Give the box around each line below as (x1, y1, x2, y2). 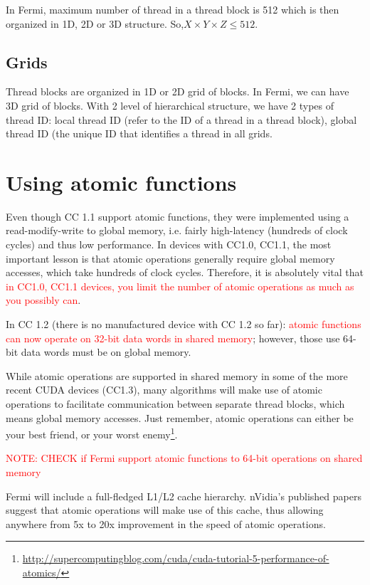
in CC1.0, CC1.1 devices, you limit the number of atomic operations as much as (6, 278, 354, 293)
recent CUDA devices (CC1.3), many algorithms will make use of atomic (6, 382, 322, 397)
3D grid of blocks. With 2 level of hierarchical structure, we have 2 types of (6, 97, 334, 112)
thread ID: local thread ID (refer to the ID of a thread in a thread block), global (6, 112, 357, 127)
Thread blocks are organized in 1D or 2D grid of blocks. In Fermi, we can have (6, 84, 349, 99)
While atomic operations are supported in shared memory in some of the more (6, 368, 348, 383)
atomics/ (22, 565, 61, 580)
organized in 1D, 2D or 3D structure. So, (6, 16, 184, 31)
